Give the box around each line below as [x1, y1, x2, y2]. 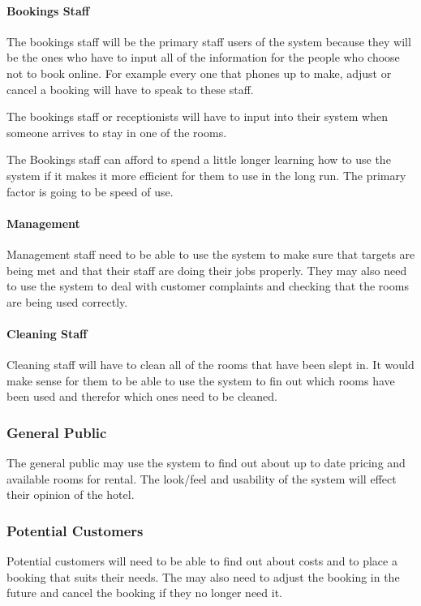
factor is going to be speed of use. [6, 183, 174, 200]
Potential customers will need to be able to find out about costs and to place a [6, 552, 397, 569]
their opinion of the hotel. [6, 486, 135, 503]
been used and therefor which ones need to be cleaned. [6, 388, 277, 405]
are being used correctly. [6, 293, 128, 310]
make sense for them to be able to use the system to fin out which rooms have [6, 372, 395, 389]
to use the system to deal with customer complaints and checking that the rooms [6, 277, 409, 294]
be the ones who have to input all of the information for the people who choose [6, 49, 400, 66]
